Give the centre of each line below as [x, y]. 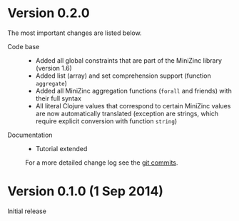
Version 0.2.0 [49, 13]
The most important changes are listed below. [75, 33]
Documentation [30, 135]
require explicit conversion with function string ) [106, 121]
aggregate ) [51, 83]
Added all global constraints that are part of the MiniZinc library [129, 60]
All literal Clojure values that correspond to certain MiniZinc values [133, 106]
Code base [24, 46]
